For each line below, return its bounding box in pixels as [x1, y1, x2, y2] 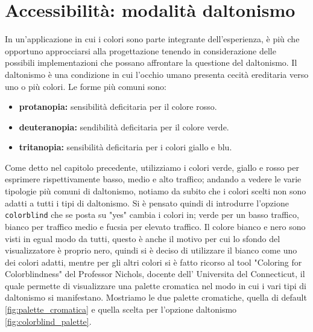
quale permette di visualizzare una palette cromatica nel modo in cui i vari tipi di [5, 279, 306, 292]
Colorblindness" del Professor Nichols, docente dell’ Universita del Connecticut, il [5, 267, 305, 280]
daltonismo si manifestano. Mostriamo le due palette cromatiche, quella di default [5, 291, 307, 304]
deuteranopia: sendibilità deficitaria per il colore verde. [19, 120, 229, 133]
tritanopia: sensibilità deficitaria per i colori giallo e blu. [19, 141, 232, 153]
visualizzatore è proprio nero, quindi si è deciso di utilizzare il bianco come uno [5, 244, 297, 257]
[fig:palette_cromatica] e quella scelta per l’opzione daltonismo [5, 303, 237, 316]
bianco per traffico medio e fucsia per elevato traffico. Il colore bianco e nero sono [5, 220, 306, 232]
